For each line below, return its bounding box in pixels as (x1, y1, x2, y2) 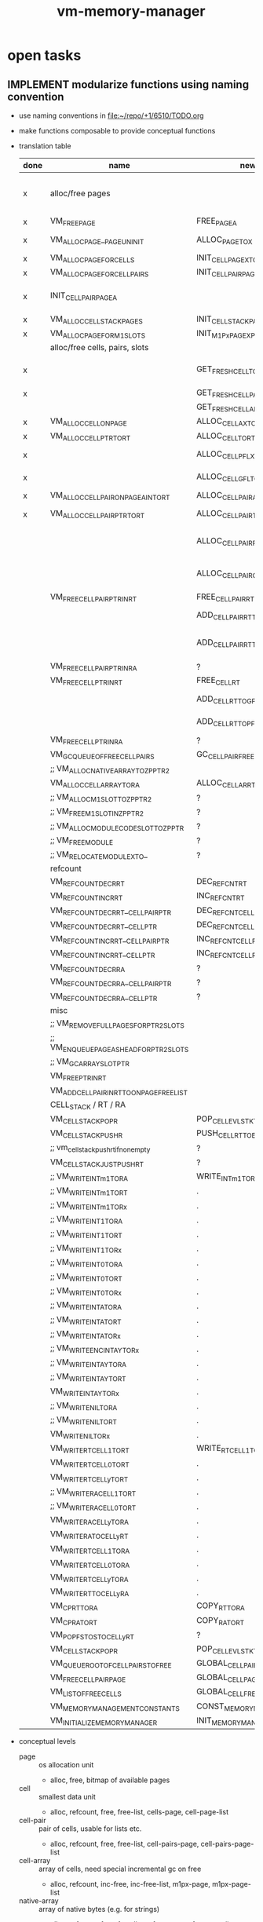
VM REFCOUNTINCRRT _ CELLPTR (49, 948, 155, 960)
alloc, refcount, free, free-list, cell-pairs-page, (49, 1840, 199, 1848)
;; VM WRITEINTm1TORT (49, 1185, 128, 1197)
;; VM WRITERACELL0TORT (49, 1500, 137, 1513)
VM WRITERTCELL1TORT (49, 1443, 130, 1455)
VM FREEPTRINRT (49, 1070, 107, 1083)
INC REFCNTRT (196, 890, 245, 903)
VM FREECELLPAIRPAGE (49, 1672, 126, 1684)
